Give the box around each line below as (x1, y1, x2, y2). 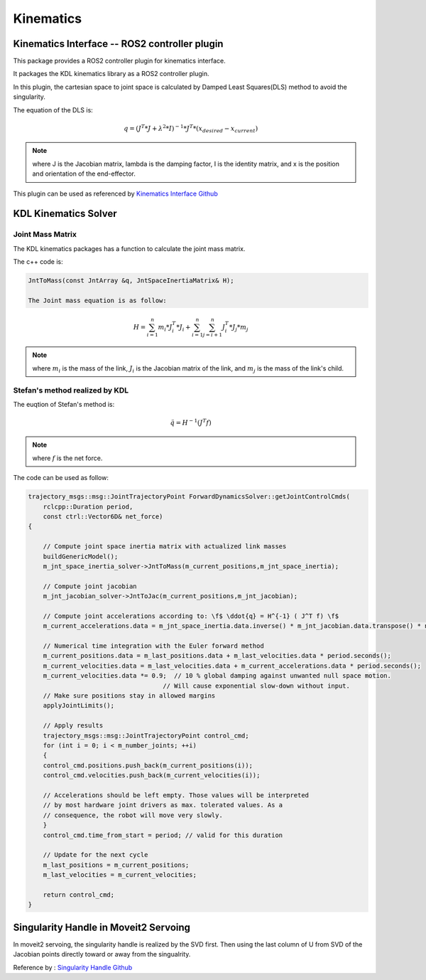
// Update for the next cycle (43, 851, 148, 859)
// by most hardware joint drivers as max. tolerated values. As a (43, 801, 283, 809)
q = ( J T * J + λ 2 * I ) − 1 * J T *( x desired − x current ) (124, 123, 258, 134)
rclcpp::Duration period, (43, 502, 133, 511)
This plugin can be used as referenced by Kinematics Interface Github (13, 189, 218, 198)
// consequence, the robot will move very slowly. (43, 811, 223, 819)
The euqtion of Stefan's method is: (13, 400, 115, 408)
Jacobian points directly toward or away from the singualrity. (13, 950, 191, 959)
